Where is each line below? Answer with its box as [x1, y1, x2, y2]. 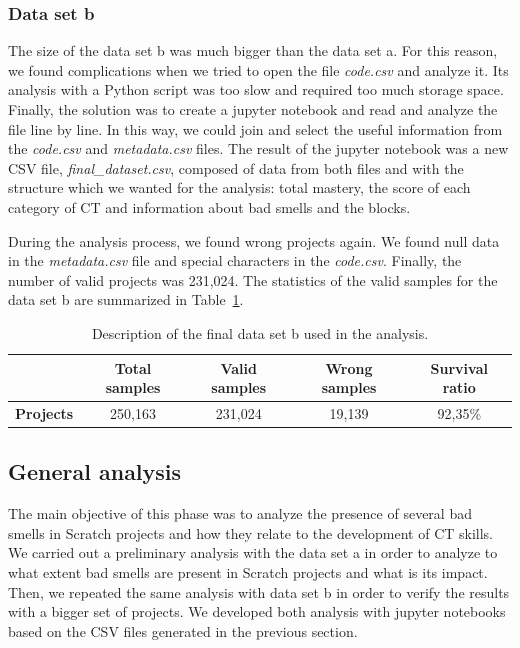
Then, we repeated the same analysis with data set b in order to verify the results [8, 581, 510, 602]
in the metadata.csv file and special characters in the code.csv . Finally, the [8, 250, 462, 271]
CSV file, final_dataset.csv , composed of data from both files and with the [8, 157, 464, 178]
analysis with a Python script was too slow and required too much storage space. [8, 79, 504, 100]
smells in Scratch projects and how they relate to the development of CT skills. [8, 522, 494, 543]
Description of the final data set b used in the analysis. [91, 322, 429, 343]
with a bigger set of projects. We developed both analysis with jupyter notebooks [8, 601, 506, 622]
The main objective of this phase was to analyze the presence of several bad [8, 503, 472, 524]
